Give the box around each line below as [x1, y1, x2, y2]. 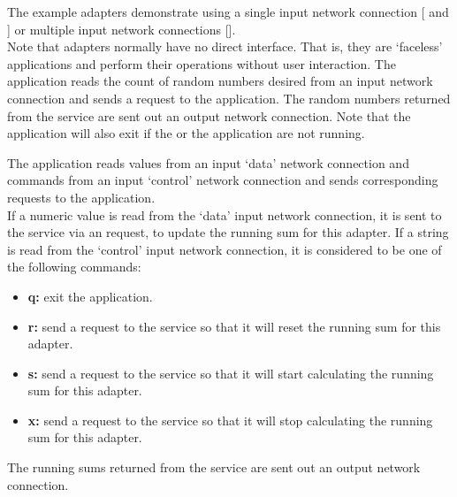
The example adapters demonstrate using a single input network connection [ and [7, 3, 449, 20]
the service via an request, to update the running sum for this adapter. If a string [7, 223, 449, 241]
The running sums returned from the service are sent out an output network [7, 458, 421, 477]
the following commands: [7, 257, 141, 276]
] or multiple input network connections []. [7, 19, 236, 38]
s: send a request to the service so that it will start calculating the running [27, 363, 434, 382]
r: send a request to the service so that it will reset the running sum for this [27, 317, 441, 335]
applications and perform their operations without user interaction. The [7, 54, 396, 73]
